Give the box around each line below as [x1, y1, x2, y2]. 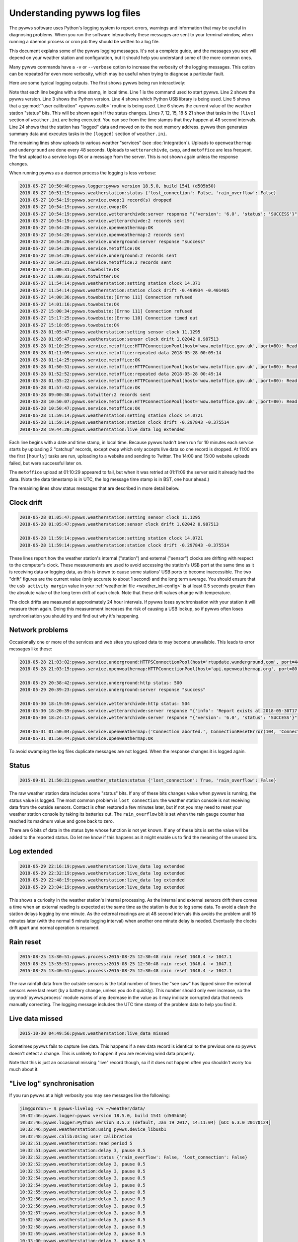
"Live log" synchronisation [9, 1080, 94, 1088]
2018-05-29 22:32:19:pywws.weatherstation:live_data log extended [19, 870, 185, 876]
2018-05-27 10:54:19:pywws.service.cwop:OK [19, 204, 128, 210]
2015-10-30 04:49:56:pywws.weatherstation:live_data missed [19, 1031, 169, 1036]
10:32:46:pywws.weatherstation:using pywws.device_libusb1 [19, 1127, 166, 1132]
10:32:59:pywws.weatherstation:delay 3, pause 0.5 [19, 1231, 146, 1237]
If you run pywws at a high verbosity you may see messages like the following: [9, 1092, 170, 1098]
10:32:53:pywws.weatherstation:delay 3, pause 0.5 [19, 1168, 146, 1174]
